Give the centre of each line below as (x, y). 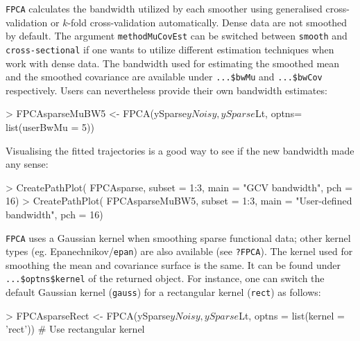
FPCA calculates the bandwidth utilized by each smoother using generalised (164, 8)
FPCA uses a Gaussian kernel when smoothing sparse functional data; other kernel (178, 237)
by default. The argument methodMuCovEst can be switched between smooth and (177, 36)
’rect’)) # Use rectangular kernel (75, 329)
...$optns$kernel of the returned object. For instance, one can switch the (165, 278)
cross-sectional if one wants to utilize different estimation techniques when (170, 49)
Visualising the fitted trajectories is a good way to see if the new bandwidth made (180, 150)
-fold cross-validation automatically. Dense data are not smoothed (207, 22)
